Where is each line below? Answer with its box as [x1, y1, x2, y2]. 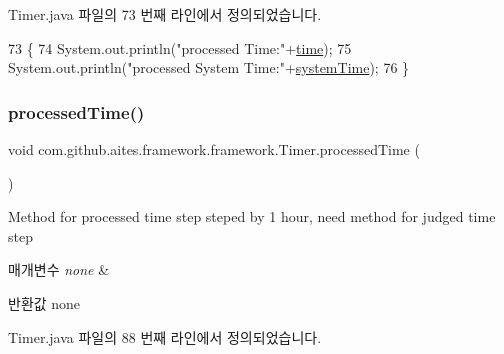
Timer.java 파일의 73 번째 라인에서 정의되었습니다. [8, 4, 322, 24]
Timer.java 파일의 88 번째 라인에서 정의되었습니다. [8, 326, 322, 347]
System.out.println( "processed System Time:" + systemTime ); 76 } [8, 57, 410, 78]
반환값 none [8, 292, 81, 313]
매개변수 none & [8, 259, 110, 280]
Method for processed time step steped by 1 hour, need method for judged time [8, 206, 496, 227]
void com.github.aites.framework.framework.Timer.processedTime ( [8, 139, 420, 159]
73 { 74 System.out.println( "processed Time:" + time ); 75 [8, 37, 352, 58]
